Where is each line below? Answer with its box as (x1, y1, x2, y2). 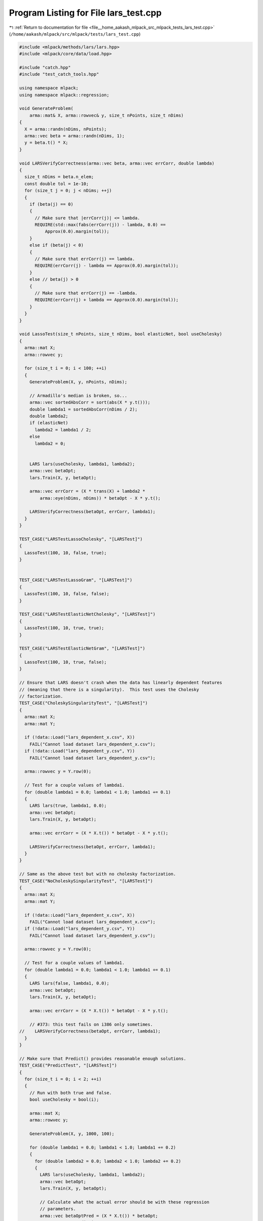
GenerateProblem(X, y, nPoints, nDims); (29, 379, 128, 385)
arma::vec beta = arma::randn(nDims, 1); (24, 133, 125, 139)
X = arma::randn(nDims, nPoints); (24, 126, 107, 132)
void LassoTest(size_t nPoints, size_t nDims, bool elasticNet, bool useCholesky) (19, 331, 223, 337)
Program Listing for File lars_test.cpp (9, 7, 162, 18)
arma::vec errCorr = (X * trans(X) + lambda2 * (29, 488, 146, 494)
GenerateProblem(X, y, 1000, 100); (29, 1131, 114, 1137)
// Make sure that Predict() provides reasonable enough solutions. (19, 1055, 187, 1061)
